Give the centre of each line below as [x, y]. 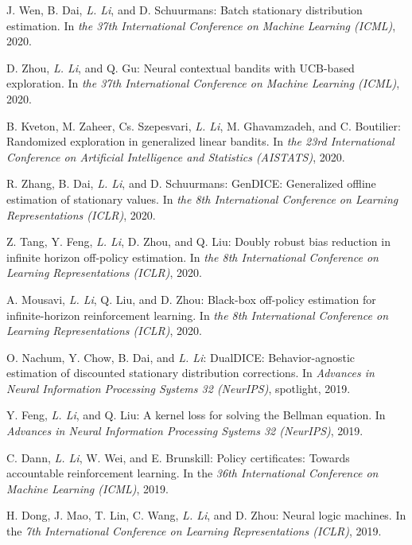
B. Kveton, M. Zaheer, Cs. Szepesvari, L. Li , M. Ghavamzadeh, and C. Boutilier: [204, 125]
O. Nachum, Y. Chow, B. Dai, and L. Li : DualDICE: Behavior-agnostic [181, 357]
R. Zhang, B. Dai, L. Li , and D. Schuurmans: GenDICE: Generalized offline [191, 183]
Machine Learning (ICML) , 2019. [87, 488]
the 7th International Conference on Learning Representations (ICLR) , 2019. [194, 531]
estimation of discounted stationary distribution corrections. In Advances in [190, 373]
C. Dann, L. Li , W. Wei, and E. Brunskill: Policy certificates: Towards [178, 457]
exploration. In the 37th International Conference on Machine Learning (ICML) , [203, 83]
